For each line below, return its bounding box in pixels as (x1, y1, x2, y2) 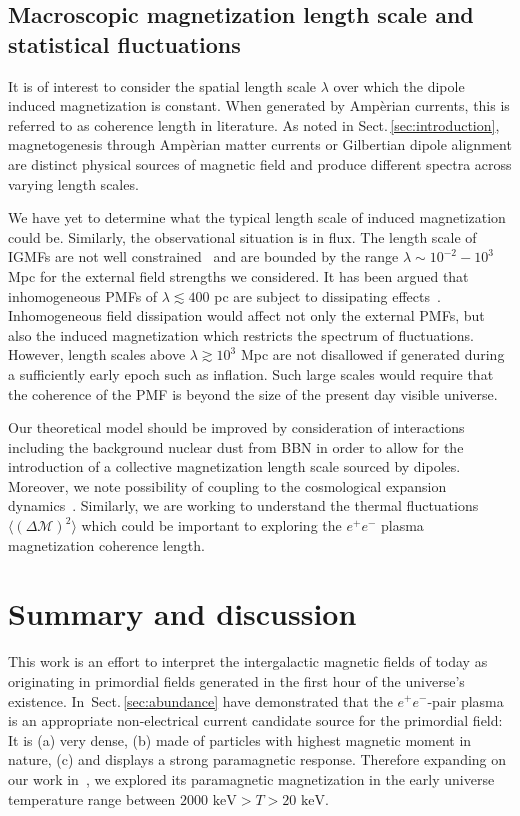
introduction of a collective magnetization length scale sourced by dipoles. (8, 456, 461, 477)
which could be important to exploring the (81, 515, 342, 536)
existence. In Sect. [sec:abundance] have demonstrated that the (8, 690, 393, 711)
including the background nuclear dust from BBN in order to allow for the (8, 436, 464, 457)
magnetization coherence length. (8, 534, 205, 555)
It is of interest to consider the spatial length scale (8, 75, 317, 96)
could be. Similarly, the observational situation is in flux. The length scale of (8, 226, 477, 247)
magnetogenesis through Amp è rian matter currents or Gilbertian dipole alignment (8, 134, 512, 155)
